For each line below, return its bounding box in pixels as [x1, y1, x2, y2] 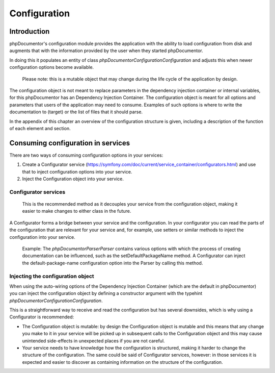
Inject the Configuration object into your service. [22, 176, 124, 182]
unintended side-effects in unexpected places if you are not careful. [22, 337, 165, 344]
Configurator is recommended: [9, 314, 74, 320]
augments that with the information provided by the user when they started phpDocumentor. [9, 47, 203, 54]
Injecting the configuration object [9, 272, 94, 280]
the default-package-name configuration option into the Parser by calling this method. [22, 260, 203, 266]
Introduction [9, 27, 50, 36]
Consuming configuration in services [9, 138, 130, 147]
